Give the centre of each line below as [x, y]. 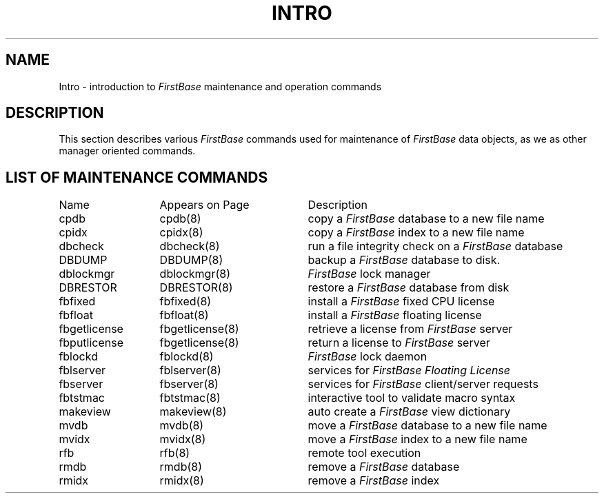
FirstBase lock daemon [368, 357]
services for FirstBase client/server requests [423, 384]
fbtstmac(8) [190, 398]
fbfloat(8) [184, 315]
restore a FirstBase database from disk [409, 288]
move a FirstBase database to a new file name [427, 426]
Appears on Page [204, 205]
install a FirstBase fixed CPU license [401, 302]
